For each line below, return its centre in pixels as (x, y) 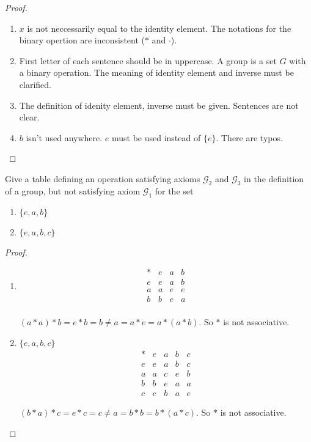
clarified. (35, 84)
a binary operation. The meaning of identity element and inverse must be (156, 72)
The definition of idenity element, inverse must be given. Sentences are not (159, 105)
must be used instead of (156, 137)
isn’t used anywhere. (64, 137)
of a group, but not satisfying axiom (73, 190)
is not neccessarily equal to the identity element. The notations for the (159, 28)
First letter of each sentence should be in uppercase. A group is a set (148, 60)
